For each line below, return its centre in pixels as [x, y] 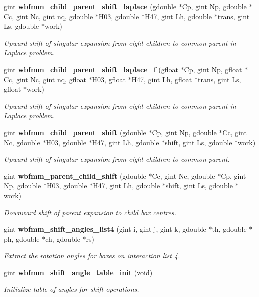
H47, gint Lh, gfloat [162, 79]
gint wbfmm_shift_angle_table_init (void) [78, 272]
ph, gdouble [22, 238]
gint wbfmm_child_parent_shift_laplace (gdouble [90, 6]
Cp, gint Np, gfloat [213, 69]
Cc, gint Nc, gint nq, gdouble [49, 16]
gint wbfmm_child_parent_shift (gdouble [75, 132]
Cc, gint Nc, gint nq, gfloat [45, 79]
